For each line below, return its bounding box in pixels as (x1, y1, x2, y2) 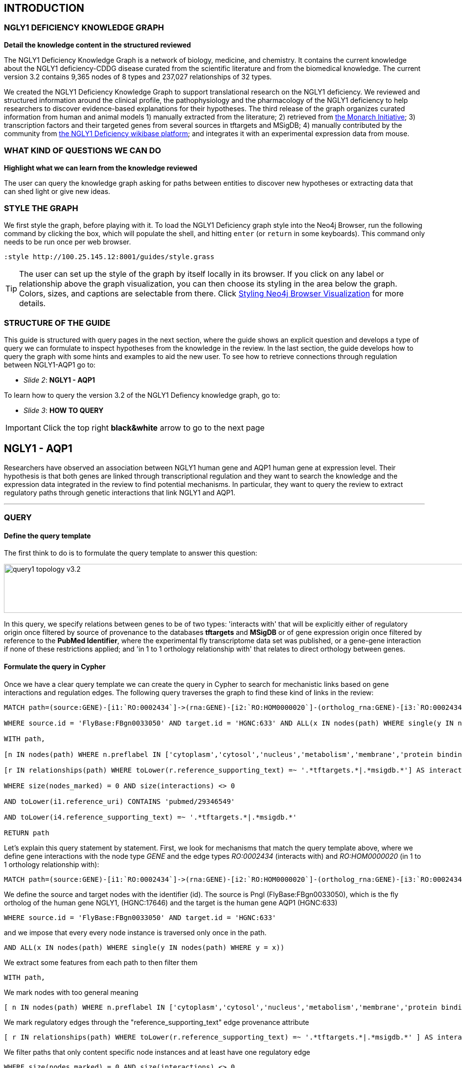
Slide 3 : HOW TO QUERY (23, 406, 104, 415)
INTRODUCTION (4, 2, 85, 14)
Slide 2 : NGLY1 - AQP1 (23, 376, 95, 385)
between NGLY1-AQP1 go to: (4, 361, 96, 369)
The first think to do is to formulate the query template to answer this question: (4, 549, 257, 558)
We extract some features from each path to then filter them (4, 958, 198, 967)
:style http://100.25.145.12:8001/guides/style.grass (4, 253, 214, 261)
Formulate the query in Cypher (4, 662, 106, 671)
